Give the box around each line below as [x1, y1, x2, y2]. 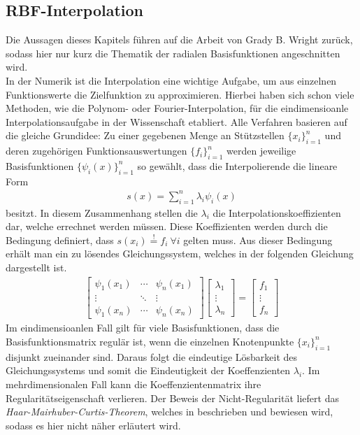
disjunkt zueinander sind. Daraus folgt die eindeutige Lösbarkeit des [6, 349, 298, 364]
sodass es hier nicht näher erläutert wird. [6, 418, 181, 432]
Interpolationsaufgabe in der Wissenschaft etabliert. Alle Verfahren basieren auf [6, 114, 347, 129]
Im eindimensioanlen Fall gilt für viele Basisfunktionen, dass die [6, 320, 280, 335]
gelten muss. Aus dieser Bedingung [183, 232, 333, 247]
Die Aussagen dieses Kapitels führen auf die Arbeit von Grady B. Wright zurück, [6, 32, 353, 47]
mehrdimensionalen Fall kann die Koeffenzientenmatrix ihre [6, 376, 261, 391]
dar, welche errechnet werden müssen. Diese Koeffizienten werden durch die [6, 219, 328, 234]
